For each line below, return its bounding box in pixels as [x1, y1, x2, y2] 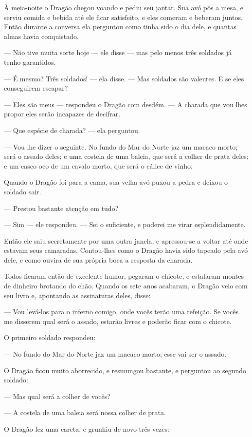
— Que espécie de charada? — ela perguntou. [4, 125, 140, 135]
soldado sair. [4, 186, 41, 196]
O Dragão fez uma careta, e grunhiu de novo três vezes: [4, 424, 169, 434]
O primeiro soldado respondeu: [4, 332, 96, 342]
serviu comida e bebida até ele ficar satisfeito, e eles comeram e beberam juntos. [4, 12, 243, 22]
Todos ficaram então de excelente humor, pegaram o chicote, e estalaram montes [4, 271, 244, 281]
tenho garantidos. [4, 57, 56, 67]
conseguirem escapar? [4, 83, 68, 93]
